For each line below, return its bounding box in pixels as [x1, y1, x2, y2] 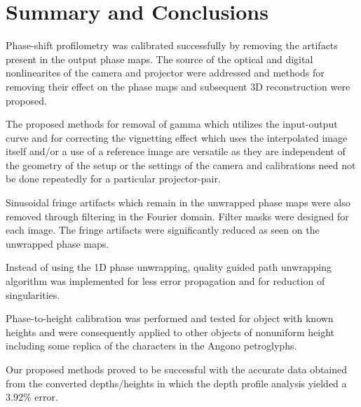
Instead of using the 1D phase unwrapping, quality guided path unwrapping [6, 260, 332, 274]
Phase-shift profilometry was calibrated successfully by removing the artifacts [6, 38, 338, 53]
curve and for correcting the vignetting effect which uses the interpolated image [6, 130, 348, 145]
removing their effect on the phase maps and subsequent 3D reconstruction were [6, 79, 350, 93]
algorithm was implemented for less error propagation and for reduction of [6, 274, 325, 288]
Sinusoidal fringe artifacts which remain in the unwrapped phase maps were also [6, 195, 350, 210]
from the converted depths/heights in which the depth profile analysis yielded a [6, 375, 347, 390]
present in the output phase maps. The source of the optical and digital [6, 51, 313, 66]
